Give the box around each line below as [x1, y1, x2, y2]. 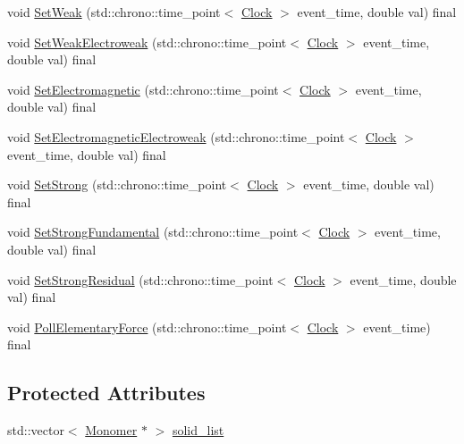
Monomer [85, 421, 138, 440]
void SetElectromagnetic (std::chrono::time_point [7, 80, 279, 98]
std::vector [7, 421, 64, 440]
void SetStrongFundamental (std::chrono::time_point [7, 222, 299, 241]
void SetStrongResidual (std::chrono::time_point [7, 270, 274, 289]
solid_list [172, 421, 224, 440]
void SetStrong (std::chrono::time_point [7, 175, 227, 194]
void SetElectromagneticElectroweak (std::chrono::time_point [7, 127, 345, 146]
